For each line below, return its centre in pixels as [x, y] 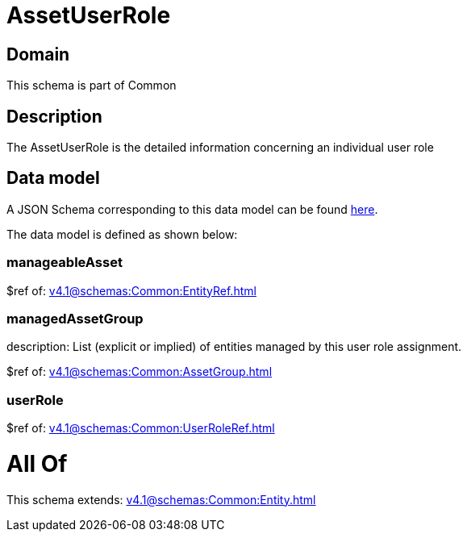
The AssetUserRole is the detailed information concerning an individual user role [220, 148]
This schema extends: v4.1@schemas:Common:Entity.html [161, 499]
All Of [37, 463]
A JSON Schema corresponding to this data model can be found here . [192, 209]
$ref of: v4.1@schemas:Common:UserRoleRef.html [141, 428]
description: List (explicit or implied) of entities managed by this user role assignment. [234, 347]
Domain [38, 54]
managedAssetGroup [75, 318]
